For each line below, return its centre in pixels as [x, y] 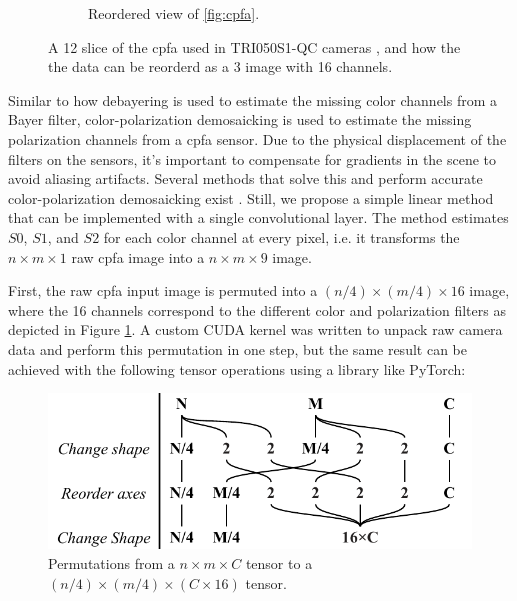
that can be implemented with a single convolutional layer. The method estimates [258, 217]
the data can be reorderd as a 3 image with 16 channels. [220, 66]
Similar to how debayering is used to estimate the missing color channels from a [253, 99]
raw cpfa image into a [138, 256]
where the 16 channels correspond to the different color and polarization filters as [257, 309]
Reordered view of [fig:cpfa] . [174, 13]
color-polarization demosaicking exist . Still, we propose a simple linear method [251, 197]
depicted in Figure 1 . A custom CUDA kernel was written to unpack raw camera [255, 329]
